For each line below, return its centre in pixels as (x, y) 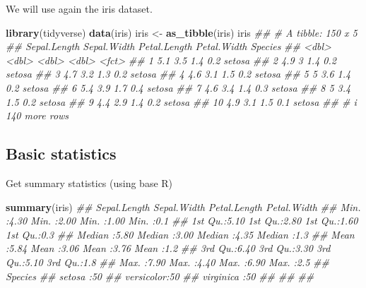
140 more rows (37, 115)
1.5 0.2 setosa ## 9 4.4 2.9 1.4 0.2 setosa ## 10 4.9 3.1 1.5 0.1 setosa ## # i (181, 101)
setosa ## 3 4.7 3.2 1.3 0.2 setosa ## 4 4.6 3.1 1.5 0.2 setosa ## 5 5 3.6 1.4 (178, 74)
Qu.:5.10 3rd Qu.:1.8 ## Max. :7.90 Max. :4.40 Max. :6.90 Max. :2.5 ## (167, 262)
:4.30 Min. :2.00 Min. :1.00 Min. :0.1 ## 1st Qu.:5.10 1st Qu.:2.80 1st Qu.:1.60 (182, 221)
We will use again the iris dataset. (79, 8)
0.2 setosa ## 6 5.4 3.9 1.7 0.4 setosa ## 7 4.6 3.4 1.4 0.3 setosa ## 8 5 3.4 (178, 87)
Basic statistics (61, 154)
